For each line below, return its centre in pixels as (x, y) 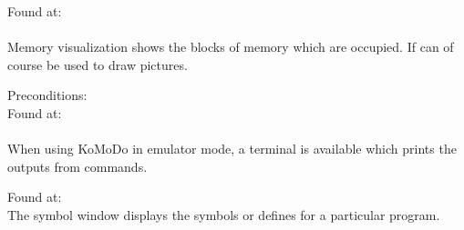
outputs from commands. (77, 166)
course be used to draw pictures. (98, 64)
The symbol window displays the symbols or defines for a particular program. (224, 214)
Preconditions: (47, 95)
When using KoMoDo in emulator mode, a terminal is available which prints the (232, 149)
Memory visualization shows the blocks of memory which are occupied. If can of (231, 47)
